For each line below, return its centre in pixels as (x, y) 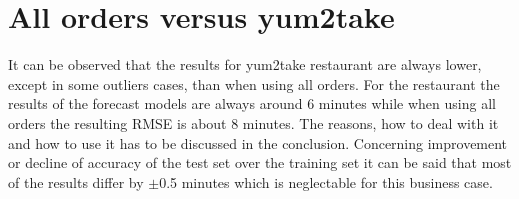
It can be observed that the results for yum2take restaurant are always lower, (245, 64)
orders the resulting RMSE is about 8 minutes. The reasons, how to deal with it (253, 122)
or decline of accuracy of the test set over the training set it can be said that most (260, 162)
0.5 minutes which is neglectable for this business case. (326, 181)
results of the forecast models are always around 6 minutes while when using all (252, 103)
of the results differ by (76, 181)
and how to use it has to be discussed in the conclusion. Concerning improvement (258, 142)
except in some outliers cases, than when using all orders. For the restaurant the (254, 83)
